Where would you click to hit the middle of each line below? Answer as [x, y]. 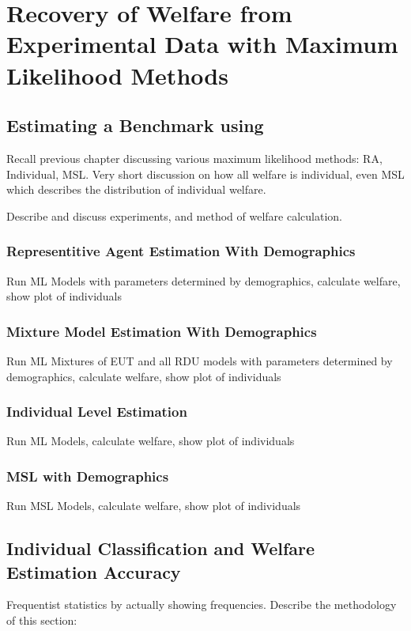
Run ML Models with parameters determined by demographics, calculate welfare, [204, 280]
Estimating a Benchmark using [135, 125]
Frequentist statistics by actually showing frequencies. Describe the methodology [202, 605]
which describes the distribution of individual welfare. [136, 189]
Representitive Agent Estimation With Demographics [181, 251]
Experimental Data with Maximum [202, 44]
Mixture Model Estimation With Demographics [162, 331]
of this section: [42, 620]
